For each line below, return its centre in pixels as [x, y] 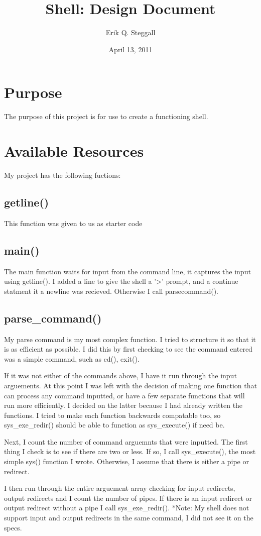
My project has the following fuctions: [62, 175]
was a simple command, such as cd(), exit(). [72, 358]
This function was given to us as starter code [73, 223]
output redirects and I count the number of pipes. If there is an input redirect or [128, 498]
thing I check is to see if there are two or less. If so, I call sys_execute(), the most [130, 451]
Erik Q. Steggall [130, 32]
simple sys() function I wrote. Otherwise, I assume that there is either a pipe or [126, 461]
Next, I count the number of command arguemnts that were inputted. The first [126, 441]
